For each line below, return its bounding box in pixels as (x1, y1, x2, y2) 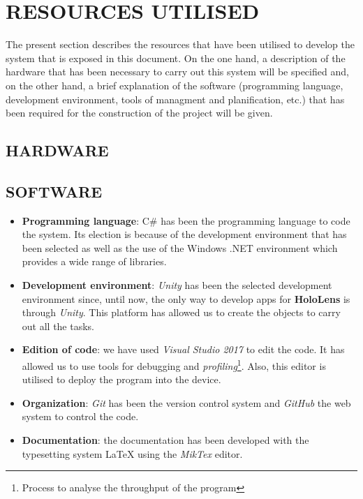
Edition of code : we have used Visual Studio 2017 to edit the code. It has (22, 342, 345, 357)
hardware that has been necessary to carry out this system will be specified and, (6, 64, 349, 79)
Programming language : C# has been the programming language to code (22, 213, 350, 228)
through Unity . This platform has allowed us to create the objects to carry (22, 305, 341, 320)
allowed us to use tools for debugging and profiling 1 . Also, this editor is (22, 357, 326, 373)
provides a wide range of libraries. (22, 254, 167, 269)
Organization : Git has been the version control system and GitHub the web (22, 395, 351, 410)
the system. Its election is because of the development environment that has (22, 227, 347, 241)
